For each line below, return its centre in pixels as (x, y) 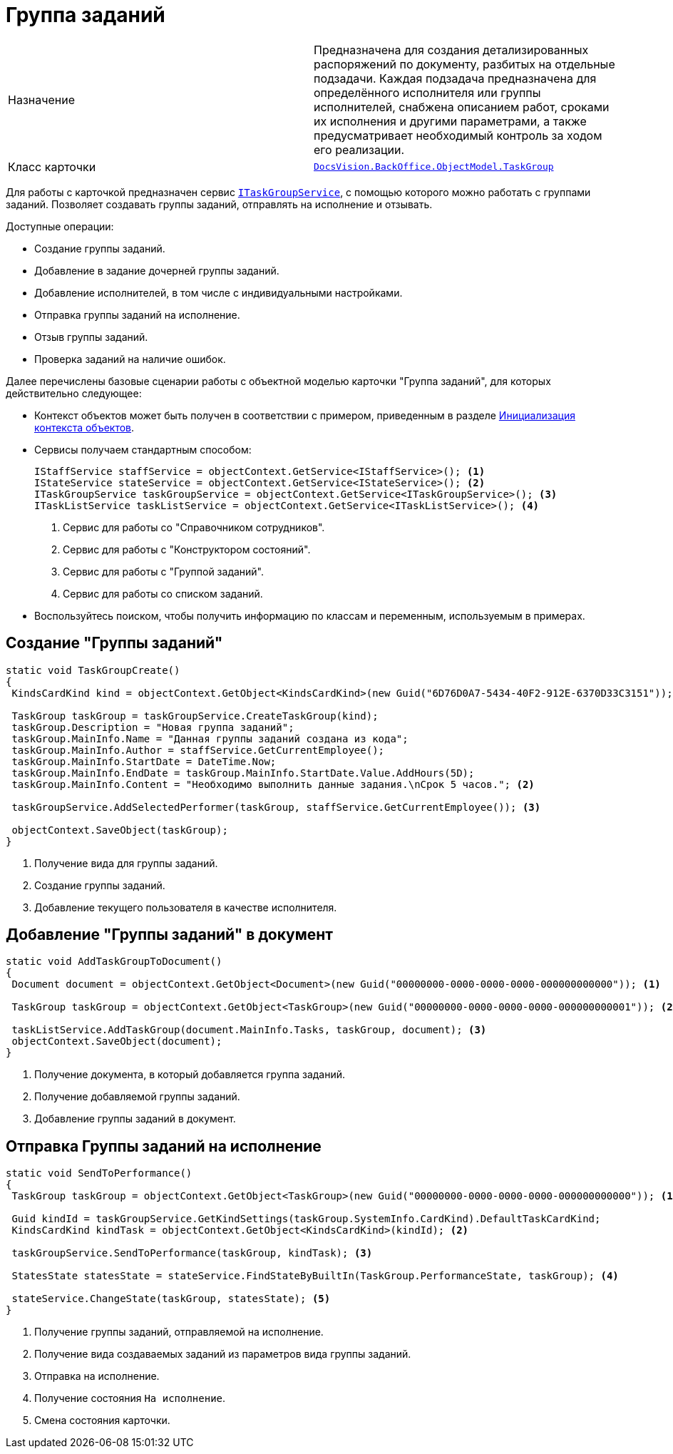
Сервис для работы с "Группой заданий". (164, 571)
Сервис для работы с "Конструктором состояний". (187, 549)
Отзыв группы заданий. (91, 337)
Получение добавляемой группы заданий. (137, 1097)
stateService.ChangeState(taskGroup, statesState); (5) (171, 1299)
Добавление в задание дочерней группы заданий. (157, 270)
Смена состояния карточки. (102, 1420)
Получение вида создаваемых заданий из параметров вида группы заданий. (223, 1354)
